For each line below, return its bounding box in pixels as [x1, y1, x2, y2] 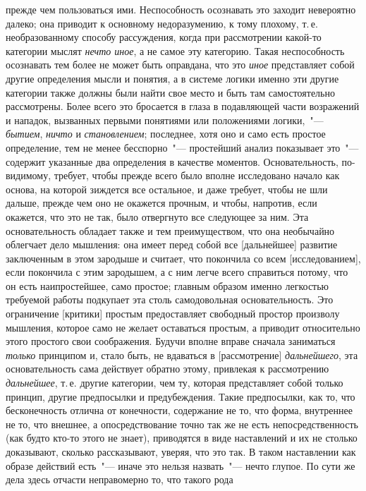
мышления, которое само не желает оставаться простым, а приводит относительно [6, 320, 360, 334]
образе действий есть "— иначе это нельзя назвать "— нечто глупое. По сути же [6, 458, 355, 473]
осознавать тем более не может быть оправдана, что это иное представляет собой [6, 57, 355, 72]
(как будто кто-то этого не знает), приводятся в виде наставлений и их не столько [6, 430, 358, 445]
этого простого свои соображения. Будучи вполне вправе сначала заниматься [6, 334, 336, 348]
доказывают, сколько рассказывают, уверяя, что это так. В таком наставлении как [6, 444, 356, 459]
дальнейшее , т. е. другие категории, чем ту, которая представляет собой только [6, 375, 343, 390]
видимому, [6, 168, 51, 183]
